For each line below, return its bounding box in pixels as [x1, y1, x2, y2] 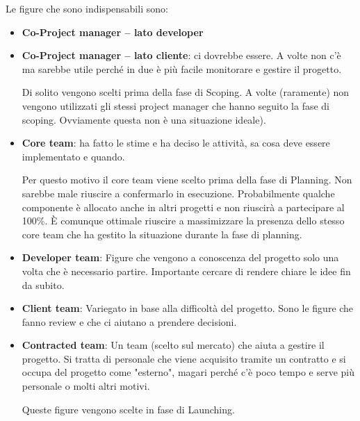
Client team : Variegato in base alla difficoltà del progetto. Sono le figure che [22, 301, 354, 315]
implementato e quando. [22, 149, 125, 163]
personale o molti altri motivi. [22, 379, 150, 393]
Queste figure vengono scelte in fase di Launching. [22, 402, 235, 416]
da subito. [22, 277, 65, 292]
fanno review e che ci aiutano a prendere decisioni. [22, 314, 237, 329]
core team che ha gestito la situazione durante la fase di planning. [22, 226, 302, 241]
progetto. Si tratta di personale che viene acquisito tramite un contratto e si [22, 351, 346, 365]
